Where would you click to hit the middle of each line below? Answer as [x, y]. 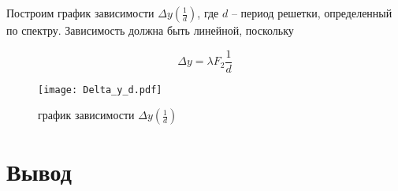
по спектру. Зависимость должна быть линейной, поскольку [150, 30]
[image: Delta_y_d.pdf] [100, 90]
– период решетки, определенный [312, 13]
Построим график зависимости [80, 13]
